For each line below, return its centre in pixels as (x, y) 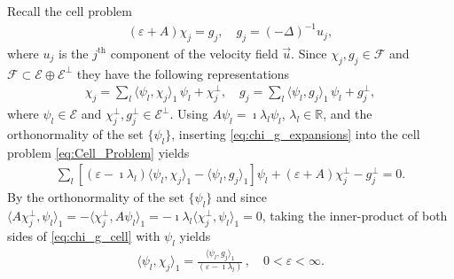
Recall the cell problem (70, 11)
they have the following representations (183, 73)
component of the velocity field (194, 53)
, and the (348, 114)
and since (242, 197)
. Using (189, 114)
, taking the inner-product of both (355, 216)
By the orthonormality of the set (96, 197)
